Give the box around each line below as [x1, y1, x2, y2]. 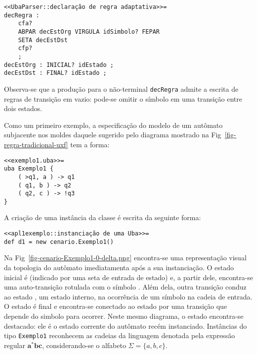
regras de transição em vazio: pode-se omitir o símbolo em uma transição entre [4, 93, 242, 104]
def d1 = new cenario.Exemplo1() [4, 238, 114, 245]
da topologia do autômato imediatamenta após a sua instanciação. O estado [4, 262, 234, 272]
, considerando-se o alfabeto [42, 340, 126, 350]
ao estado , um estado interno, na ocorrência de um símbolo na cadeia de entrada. [4, 291, 253, 301]
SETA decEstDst [18, 36, 68, 44]
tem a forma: [70, 139, 110, 149]
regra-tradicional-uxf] [4, 139, 68, 149]
